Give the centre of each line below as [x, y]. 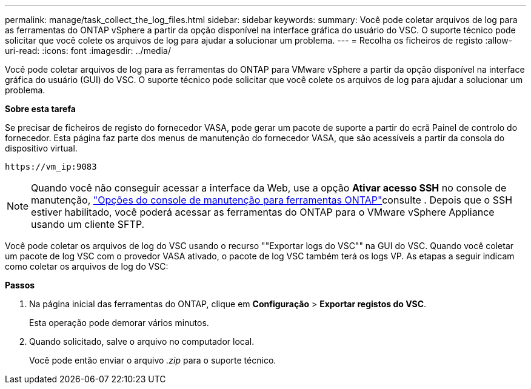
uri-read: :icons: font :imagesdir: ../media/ [88, 51]
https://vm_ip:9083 [51, 167]
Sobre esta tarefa [40, 109]
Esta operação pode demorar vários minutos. [119, 323]
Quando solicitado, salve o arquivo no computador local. [142, 341]
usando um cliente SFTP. [88, 224]
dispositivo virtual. [41, 148]
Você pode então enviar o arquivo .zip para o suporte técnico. [153, 360]
